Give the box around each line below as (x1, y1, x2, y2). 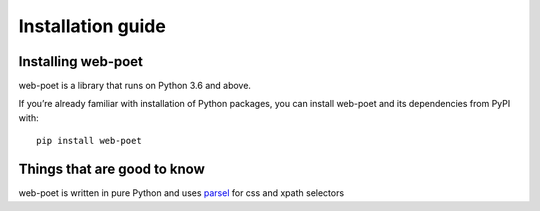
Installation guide (18, 15, 167, 37)
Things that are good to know (18, 161, 205, 178)
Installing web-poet (18, 53, 144, 70)
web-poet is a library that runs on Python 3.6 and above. (18, 80, 252, 92)
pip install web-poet (36, 135, 142, 147)
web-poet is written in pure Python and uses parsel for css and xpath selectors (18, 187, 345, 199)
